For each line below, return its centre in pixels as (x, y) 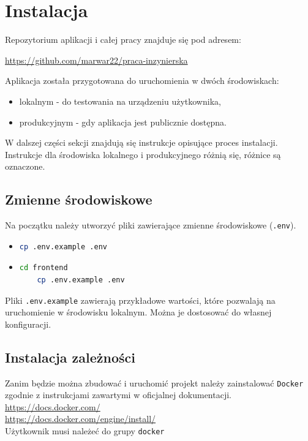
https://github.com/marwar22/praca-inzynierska (96, 60)
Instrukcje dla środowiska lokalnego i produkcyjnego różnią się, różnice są (143, 154)
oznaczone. (25, 166)
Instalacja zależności (70, 357)
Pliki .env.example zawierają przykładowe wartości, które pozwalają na (140, 300)
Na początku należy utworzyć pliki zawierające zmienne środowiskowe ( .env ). (151, 225)
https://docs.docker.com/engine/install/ (81, 419)
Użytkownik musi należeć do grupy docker (85, 431)
